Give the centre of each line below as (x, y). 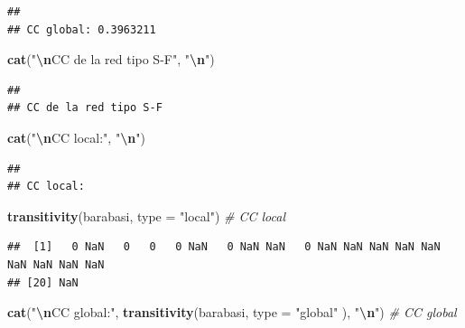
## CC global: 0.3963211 (82, 29)
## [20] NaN (43, 282)
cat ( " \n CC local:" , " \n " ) (76, 137)
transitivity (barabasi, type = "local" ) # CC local (147, 216)
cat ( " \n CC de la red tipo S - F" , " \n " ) (111, 59)
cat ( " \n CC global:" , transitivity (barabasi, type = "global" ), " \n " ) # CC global (232, 312)
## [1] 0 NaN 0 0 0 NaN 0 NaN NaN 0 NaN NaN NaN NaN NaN (224, 247)
